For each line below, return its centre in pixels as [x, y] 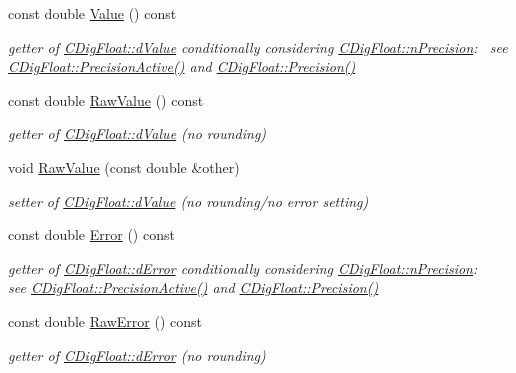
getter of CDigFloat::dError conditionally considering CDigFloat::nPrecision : [243, 267]
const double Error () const [91, 234]
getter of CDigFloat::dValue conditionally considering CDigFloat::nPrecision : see [258, 46]
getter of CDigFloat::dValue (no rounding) [137, 133]
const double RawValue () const [106, 99]
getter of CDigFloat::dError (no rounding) [137, 354]
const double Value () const [92, 13]
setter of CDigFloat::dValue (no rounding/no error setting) [188, 200]
